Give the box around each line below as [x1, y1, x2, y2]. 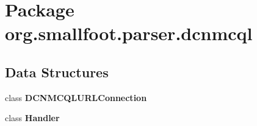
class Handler [5, 111, 60, 124]
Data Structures [5, 62, 109, 81]
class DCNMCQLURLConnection [5, 91, 147, 103]
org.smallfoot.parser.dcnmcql [5, 21, 253, 46]
